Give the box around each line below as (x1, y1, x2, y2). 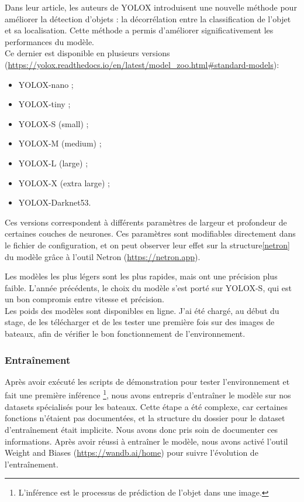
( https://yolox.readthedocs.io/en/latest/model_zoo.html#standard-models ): (5, 58, 279, 70)
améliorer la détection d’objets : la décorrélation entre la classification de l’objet (5, 12, 291, 25)
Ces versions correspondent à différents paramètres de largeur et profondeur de (5, 216, 287, 228)
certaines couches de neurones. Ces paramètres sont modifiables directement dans (5, 227, 296, 240)
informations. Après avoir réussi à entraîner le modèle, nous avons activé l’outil (5, 435, 288, 447)
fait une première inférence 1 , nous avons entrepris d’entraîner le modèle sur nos (5, 387, 291, 401)
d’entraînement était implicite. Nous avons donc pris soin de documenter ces (5, 423, 278, 435)
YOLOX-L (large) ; (18, 156, 88, 169)
